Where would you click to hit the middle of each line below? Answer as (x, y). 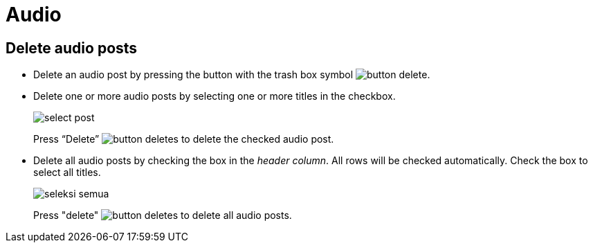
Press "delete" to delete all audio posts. (163, 215)
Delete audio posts (72, 48)
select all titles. (67, 172)
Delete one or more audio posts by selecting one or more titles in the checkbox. (215, 96)
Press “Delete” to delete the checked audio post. (184, 139)
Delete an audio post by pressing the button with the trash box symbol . (232, 75)
